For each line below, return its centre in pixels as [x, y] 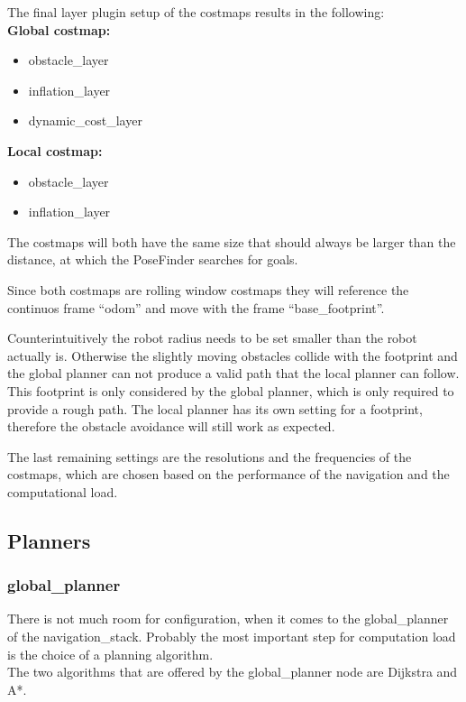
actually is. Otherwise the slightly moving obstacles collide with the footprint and [233, 355]
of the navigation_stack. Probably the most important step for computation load [232, 637]
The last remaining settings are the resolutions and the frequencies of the [210, 456]
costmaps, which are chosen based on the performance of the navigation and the [228, 474]
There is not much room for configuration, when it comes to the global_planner [228, 619]
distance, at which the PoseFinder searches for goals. [153, 259]
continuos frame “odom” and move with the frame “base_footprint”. [196, 307]
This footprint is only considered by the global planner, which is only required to [231, 390]
